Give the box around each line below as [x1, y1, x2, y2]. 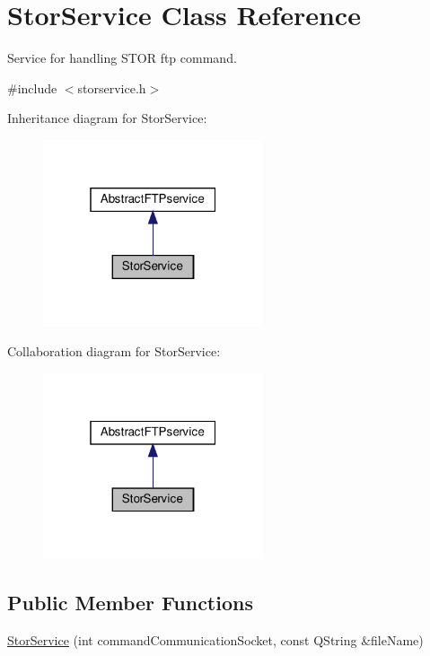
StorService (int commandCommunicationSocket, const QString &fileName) [7, 631, 424, 650]
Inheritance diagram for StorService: [7, 109, 207, 127]
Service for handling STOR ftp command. [7, 48, 237, 67]
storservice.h [77, 78, 146, 97]
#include [7, 78, 57, 97]
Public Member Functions [7, 589, 253, 617]
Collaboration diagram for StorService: [7, 342, 221, 361]
